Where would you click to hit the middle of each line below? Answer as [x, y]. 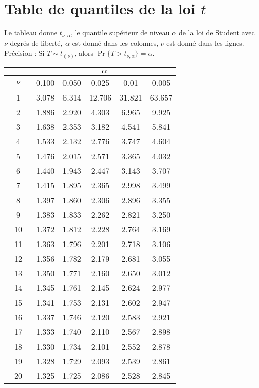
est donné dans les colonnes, [115, 43]
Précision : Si [24, 53]
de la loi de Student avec [217, 33]
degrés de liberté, [36, 43]
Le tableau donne [31, 33]
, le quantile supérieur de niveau [120, 33]
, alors [84, 53]
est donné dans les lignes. [205, 43]
